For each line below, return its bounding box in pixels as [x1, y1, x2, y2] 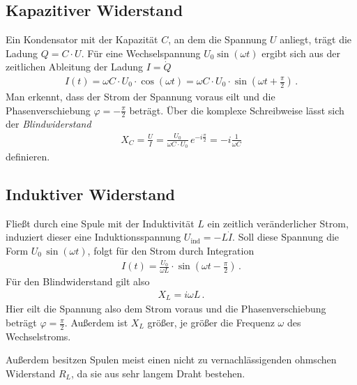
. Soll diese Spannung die [232, 229, 340, 244]
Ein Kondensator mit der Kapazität [6, 32, 158, 47]
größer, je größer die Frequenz [147, 315, 275, 330]
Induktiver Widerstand [6, 183, 175, 204]
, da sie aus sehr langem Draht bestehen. [71, 366, 245, 381]
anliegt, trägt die [280, 32, 352, 47]
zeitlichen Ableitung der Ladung [6, 59, 144, 74]
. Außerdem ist [64, 315, 128, 330]
